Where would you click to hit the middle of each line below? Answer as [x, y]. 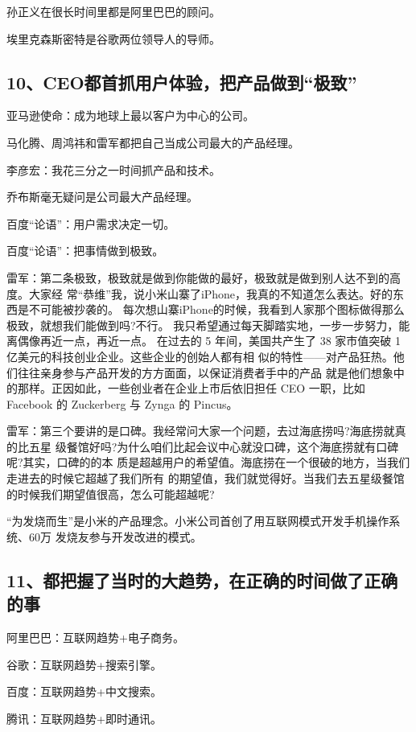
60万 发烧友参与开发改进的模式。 [115, 536]
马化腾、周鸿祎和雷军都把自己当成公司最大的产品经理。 [153, 142]
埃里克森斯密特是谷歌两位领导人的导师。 [113, 38]
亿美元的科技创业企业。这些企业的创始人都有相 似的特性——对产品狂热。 [200, 356]
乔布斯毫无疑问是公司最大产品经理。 [102, 197]
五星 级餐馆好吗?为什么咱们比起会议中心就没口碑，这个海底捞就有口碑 [214, 446]
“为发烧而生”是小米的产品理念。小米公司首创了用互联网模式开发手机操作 [198, 521]
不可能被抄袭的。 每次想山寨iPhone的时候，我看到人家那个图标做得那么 [216, 309]
